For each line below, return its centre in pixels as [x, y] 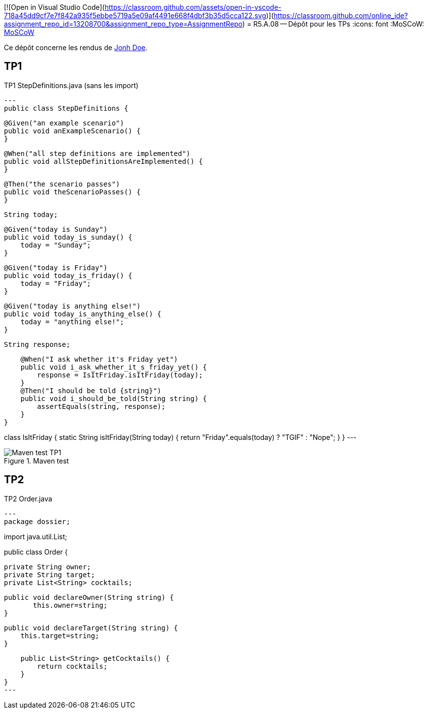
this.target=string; [60, 635]
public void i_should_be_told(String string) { [114, 398]
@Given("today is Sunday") [56, 229]
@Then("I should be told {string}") [91, 390]
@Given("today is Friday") [56, 267]
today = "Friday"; [56, 283]
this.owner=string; [70, 605]
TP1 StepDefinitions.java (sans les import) [71, 85]
